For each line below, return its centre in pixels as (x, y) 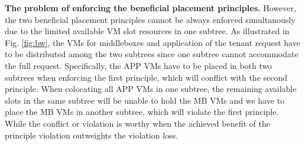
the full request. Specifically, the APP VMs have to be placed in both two (139, 65)
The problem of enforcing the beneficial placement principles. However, (150, 8)
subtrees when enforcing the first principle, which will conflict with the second (146, 77)
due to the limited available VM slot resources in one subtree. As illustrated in (147, 31)
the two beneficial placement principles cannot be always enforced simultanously (150, 19)
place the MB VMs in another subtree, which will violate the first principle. (142, 112)
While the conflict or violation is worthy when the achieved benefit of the (137, 123)
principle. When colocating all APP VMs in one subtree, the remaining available (151, 89)
